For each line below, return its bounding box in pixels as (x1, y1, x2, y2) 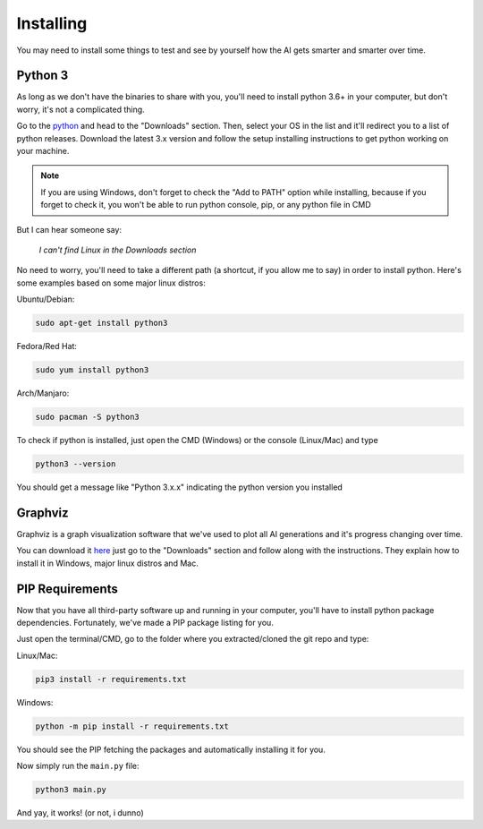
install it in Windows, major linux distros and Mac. (16, 558, 199, 568)
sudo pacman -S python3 (35, 412, 140, 423)
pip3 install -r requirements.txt (35, 674, 187, 684)
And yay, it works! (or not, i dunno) (16, 808, 144, 818)
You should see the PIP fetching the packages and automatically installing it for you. (16, 744, 326, 755)
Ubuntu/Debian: (16, 294, 75, 304)
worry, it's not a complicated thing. (16, 104, 145, 115)
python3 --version (35, 459, 116, 469)
